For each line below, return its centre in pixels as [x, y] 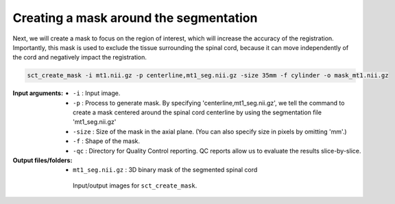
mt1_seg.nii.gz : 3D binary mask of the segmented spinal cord [165, 170]
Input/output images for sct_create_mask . [135, 186]
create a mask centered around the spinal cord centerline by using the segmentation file [197, 112]
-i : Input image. [97, 93]
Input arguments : [38, 93]
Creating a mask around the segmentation [135, 18]
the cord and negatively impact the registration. [80, 58]
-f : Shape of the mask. [107, 141]
